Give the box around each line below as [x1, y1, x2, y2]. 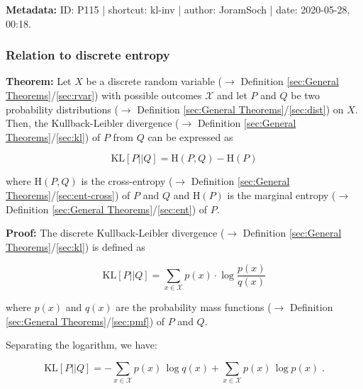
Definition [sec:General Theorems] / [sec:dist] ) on [137, 101, 344, 116]
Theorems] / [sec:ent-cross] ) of [6, 187, 130, 202]
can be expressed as [147, 129, 233, 144]
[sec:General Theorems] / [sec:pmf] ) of [6, 313, 165, 328]
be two [291, 88, 320, 102]
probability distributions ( [6, 101, 118, 116]
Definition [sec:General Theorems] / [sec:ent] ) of [6, 201, 208, 216]
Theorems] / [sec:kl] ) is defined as [6, 239, 145, 254]
